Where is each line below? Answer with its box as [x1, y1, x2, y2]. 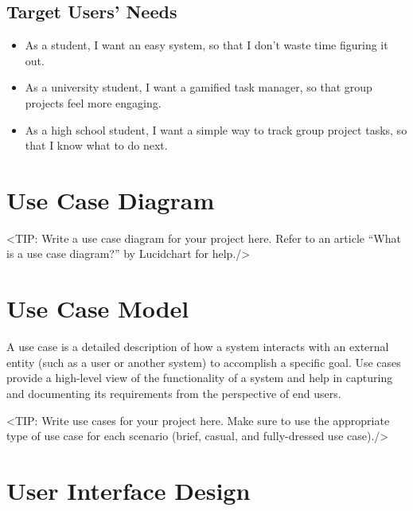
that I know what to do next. [25, 137, 168, 154]
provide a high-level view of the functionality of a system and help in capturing [6, 369, 393, 386]
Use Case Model [6, 292, 189, 325]
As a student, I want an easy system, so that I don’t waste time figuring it [25, 37, 388, 53]
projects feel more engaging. [25, 94, 162, 111]
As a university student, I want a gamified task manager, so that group [25, 79, 372, 96]
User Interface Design [6, 474, 251, 506]
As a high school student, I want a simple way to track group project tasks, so [25, 121, 407, 138]
